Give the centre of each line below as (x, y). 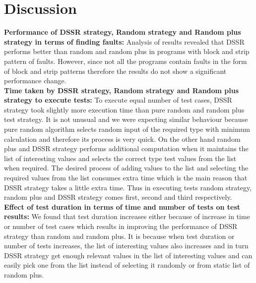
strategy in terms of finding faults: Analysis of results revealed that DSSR (124, 41)
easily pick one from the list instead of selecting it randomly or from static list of (127, 265)
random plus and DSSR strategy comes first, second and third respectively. (118, 197)
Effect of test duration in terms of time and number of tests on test (122, 206)
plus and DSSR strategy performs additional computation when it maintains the (126, 148)
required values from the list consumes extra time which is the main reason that (126, 178)
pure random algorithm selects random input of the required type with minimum (127, 129)
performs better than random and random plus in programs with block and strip (127, 51)
